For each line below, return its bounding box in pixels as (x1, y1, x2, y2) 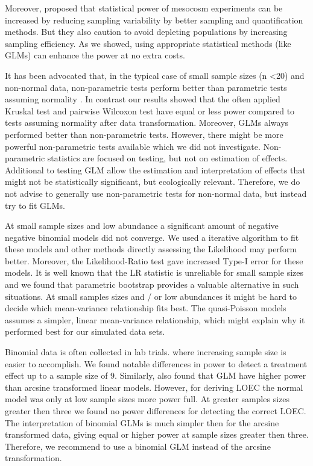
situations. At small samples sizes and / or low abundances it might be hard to (5, 290, 297, 302)
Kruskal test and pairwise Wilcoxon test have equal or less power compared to (5, 104, 295, 117)
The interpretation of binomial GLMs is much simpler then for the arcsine (5, 416, 279, 429)
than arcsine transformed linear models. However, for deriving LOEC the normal (5, 381, 303, 393)
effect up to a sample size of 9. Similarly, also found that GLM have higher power (5, 369, 306, 382)
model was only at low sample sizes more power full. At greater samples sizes (5, 393, 289, 405)
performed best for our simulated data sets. (5, 325, 165, 338)
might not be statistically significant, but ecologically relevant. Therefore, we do (5, 175, 300, 188)
